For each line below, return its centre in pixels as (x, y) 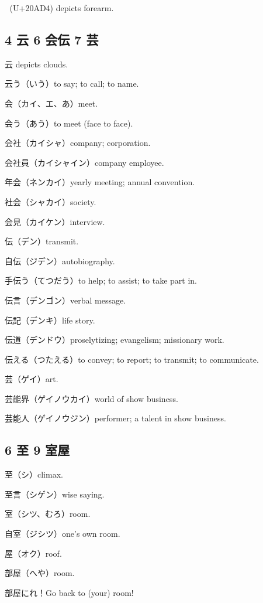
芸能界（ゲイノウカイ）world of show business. (91, 398)
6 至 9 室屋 (37, 450)
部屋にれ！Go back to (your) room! (69, 592)
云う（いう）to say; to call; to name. (72, 84)
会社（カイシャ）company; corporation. (78, 143)
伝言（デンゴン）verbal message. (65, 300)
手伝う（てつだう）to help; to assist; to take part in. (101, 280)
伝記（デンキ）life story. (50, 320)
